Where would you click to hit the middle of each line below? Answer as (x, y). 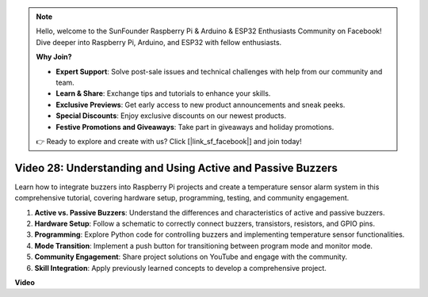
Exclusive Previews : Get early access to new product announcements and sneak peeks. (201, 105)
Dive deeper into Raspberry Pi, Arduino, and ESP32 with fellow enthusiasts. (159, 42)
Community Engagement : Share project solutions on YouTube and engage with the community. (191, 257)
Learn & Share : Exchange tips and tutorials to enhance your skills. (163, 93)
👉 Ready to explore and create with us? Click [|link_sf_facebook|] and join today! (169, 141)
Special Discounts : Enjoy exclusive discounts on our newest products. (171, 116)
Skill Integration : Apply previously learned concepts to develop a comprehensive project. (180, 268)
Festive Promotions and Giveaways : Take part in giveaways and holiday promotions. (195, 127)
